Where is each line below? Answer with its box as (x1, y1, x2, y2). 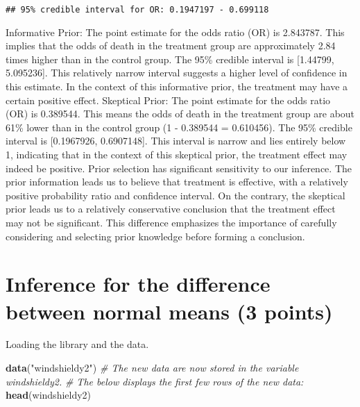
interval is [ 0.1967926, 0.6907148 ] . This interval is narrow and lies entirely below (6, 133, 346, 148)
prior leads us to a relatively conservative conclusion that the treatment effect (6, 201, 336, 216)
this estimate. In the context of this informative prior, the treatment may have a (6, 79, 348, 94)
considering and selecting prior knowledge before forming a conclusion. (6, 229, 305, 243)
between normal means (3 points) (6, 297, 333, 325)
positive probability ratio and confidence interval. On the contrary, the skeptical (6, 188, 345, 202)
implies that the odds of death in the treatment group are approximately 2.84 (6, 38, 336, 53)
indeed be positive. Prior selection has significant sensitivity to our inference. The (6, 160, 352, 175)
